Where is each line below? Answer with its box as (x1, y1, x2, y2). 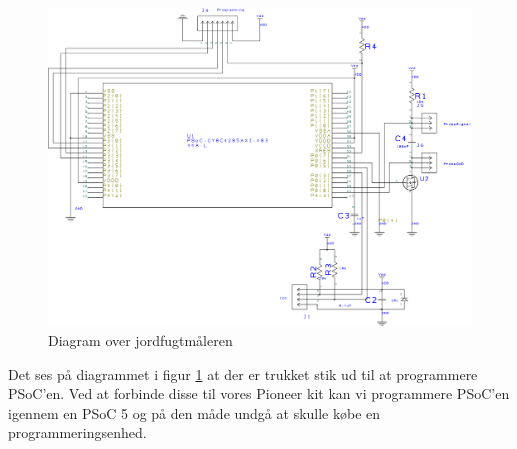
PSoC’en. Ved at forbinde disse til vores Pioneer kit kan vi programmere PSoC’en (8, 383, 510, 404)
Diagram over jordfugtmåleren (48, 330, 233, 350)
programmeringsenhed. (8, 422, 147, 443)
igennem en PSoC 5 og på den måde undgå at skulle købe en (8, 402, 381, 423)
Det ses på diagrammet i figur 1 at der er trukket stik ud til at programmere (8, 363, 478, 384)
